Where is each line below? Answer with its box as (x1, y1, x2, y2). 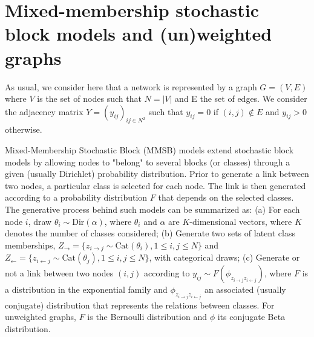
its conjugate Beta (217, 310, 286, 323)
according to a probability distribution (5, 191, 148, 204)
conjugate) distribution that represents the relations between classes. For (5, 298, 275, 311)
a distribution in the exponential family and (5, 283, 168, 296)
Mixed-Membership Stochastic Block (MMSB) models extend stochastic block (5, 144, 294, 156)
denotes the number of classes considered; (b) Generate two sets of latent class (5, 227, 295, 239)
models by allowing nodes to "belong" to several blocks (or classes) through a (5, 155, 290, 168)
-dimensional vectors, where (189, 215, 292, 227)
